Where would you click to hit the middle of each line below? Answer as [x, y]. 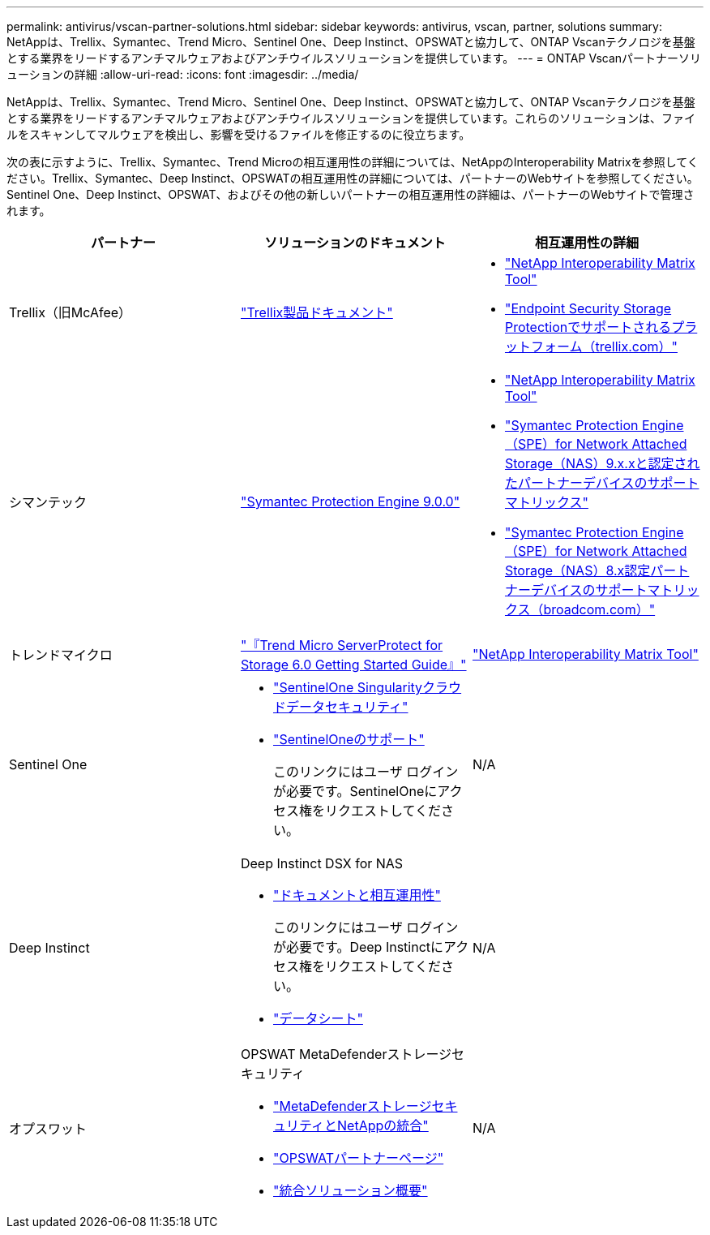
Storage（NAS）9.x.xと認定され [602, 463]
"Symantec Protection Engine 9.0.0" [350, 501]
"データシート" [318, 1018]
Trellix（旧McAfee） [71, 312]
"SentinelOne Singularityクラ [361, 687]
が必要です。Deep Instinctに [358, 947]
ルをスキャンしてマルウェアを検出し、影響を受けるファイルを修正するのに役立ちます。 [239, 134]
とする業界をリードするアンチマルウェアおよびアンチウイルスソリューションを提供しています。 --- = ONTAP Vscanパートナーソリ [354, 58]
